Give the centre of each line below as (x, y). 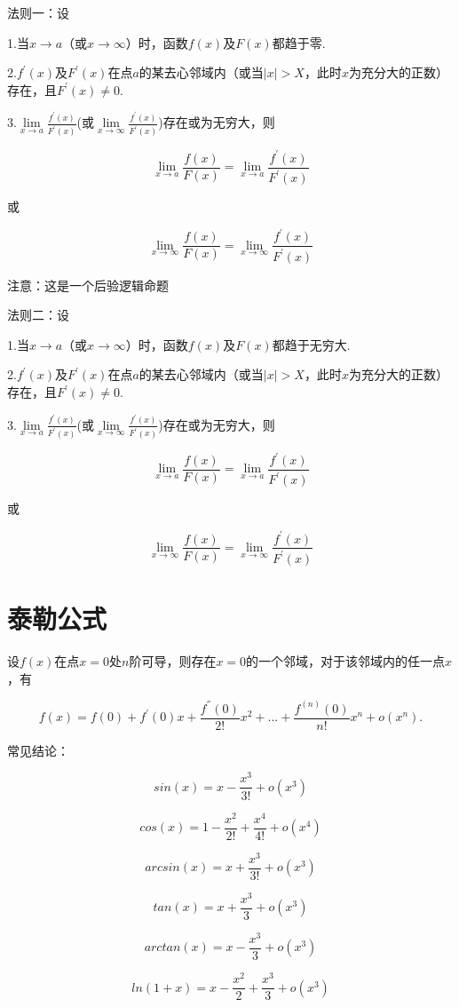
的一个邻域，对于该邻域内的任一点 (346, 661)
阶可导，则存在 (173, 661)
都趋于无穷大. (311, 344)
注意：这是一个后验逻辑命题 (88, 285)
